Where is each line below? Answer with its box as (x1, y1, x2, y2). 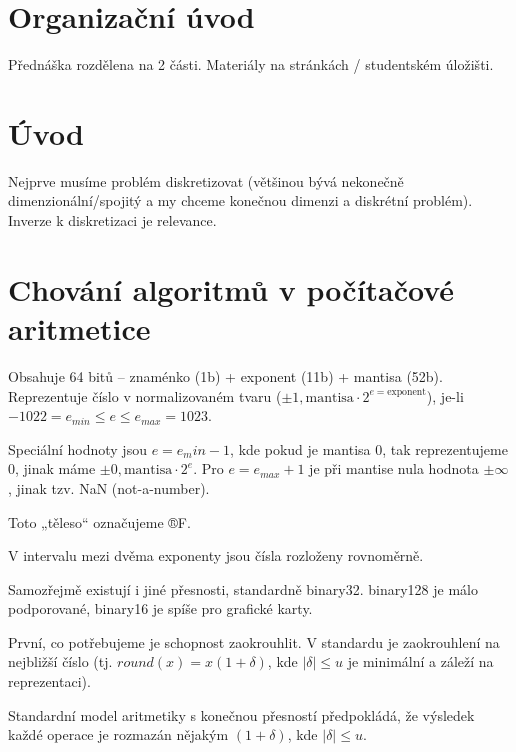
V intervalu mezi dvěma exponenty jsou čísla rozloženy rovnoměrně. (8, 545, 424, 566)
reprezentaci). (8, 671, 91, 692)
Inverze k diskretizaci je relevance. (8, 210, 217, 231)
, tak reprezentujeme (382, 438, 508, 459)
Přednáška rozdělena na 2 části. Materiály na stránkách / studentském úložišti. (8, 54, 494, 75)
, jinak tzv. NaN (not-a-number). (8, 477, 210, 498)
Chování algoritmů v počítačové (8, 268, 455, 309)
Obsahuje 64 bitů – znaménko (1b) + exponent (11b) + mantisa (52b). (8, 365, 443, 386)
